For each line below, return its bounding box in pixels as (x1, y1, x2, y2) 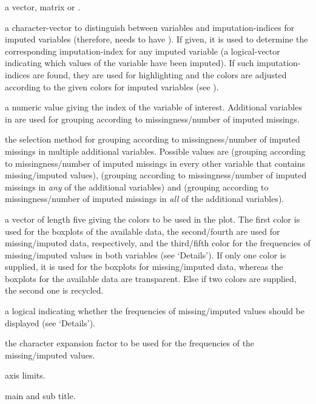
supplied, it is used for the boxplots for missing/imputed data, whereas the (5, 260, 283, 273)
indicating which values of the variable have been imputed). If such (5, 56, 254, 69)
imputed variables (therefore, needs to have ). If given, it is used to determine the (5, 33, 308, 45)
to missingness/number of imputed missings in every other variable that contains (5, 157, 306, 169)
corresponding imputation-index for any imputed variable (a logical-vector (5, 44, 280, 57)
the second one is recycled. (5, 284, 104, 297)
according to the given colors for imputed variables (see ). (5, 80, 219, 93)
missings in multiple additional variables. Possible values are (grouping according (5, 144, 306, 157)
